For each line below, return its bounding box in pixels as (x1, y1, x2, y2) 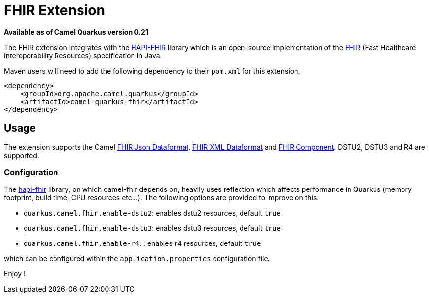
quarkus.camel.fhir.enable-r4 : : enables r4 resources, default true (24, 239, 261, 248)
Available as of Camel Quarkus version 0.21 (4, 27, 148, 36)
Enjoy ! (4, 270, 26, 278)
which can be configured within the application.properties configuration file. (4, 254, 270, 263)
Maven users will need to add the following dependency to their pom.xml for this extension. (4, 66, 300, 75)
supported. (4, 151, 39, 160)
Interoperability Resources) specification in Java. (4, 51, 162, 60)
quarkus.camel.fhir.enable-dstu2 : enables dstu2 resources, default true (24, 209, 281, 217)
